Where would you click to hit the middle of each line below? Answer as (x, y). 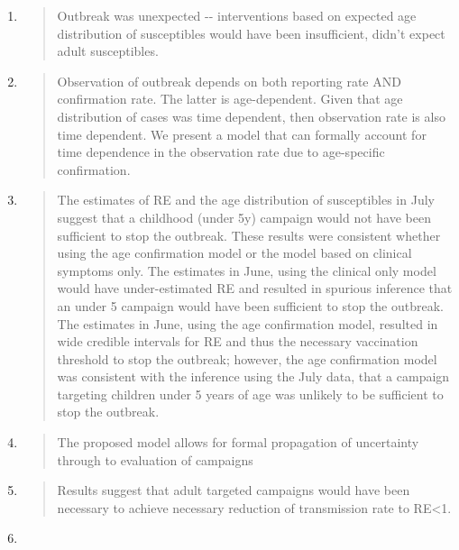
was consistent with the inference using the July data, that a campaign (253, 376)
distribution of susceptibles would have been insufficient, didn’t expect (251, 33)
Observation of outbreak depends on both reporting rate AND (229, 81)
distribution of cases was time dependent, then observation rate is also (251, 116)
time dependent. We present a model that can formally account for (242, 134)
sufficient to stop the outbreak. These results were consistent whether (249, 235)
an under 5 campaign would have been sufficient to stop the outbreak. (250, 305)
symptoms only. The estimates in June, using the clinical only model (247, 270)
